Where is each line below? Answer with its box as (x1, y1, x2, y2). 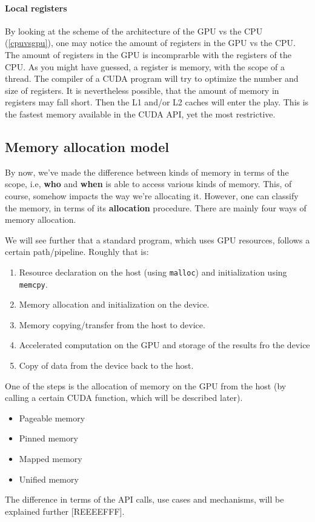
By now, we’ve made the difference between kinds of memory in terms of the (5, 165, 289, 178)
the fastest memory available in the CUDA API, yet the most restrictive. (5, 107, 276, 120)
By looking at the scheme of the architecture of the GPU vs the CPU (5, 24, 263, 37)
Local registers (5, 1, 67, 14)
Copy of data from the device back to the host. (19, 359, 194, 371)
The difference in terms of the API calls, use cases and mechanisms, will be (5, 493, 284, 506)
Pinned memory (19, 432, 78, 444)
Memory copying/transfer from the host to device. (19, 318, 205, 331)
